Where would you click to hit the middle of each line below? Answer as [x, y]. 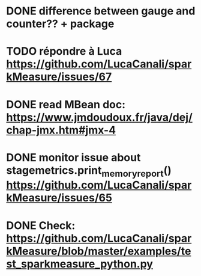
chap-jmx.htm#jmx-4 [61, 130]
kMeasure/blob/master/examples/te [99, 251]
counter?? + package [60, 24]
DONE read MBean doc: [66, 104]
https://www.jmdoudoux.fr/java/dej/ [100, 117]
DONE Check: [41, 225]
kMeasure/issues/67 [59, 77]
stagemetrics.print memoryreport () [89, 171]
